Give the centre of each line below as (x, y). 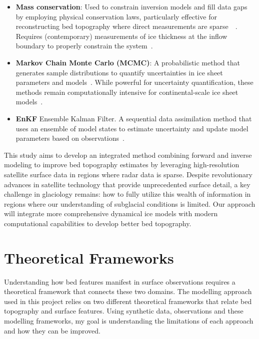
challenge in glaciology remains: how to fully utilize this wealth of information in (127, 194)
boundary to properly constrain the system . (84, 46)
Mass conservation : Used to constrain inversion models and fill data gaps (131, 6)
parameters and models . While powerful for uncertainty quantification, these (134, 82)
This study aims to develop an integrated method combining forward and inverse (128, 155)
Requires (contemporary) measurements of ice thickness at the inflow (121, 36)
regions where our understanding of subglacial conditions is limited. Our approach (130, 203)
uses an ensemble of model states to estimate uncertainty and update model (132, 128)
